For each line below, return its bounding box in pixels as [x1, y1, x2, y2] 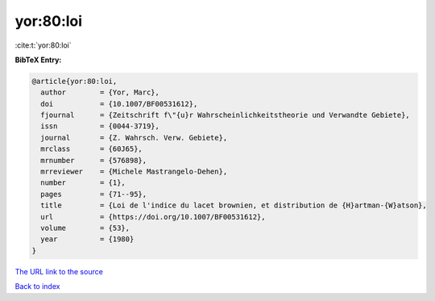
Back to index [14, 282, 60, 291]
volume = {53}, [40, 224, 130, 232]
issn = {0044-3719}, [40, 122, 160, 131]
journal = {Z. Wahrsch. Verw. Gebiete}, [40, 133, 228, 142]
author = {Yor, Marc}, [40, 88, 160, 97]
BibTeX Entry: [14, 55, 62, 65]
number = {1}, [40, 178, 126, 187]
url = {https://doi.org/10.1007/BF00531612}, [40, 212, 266, 221]
